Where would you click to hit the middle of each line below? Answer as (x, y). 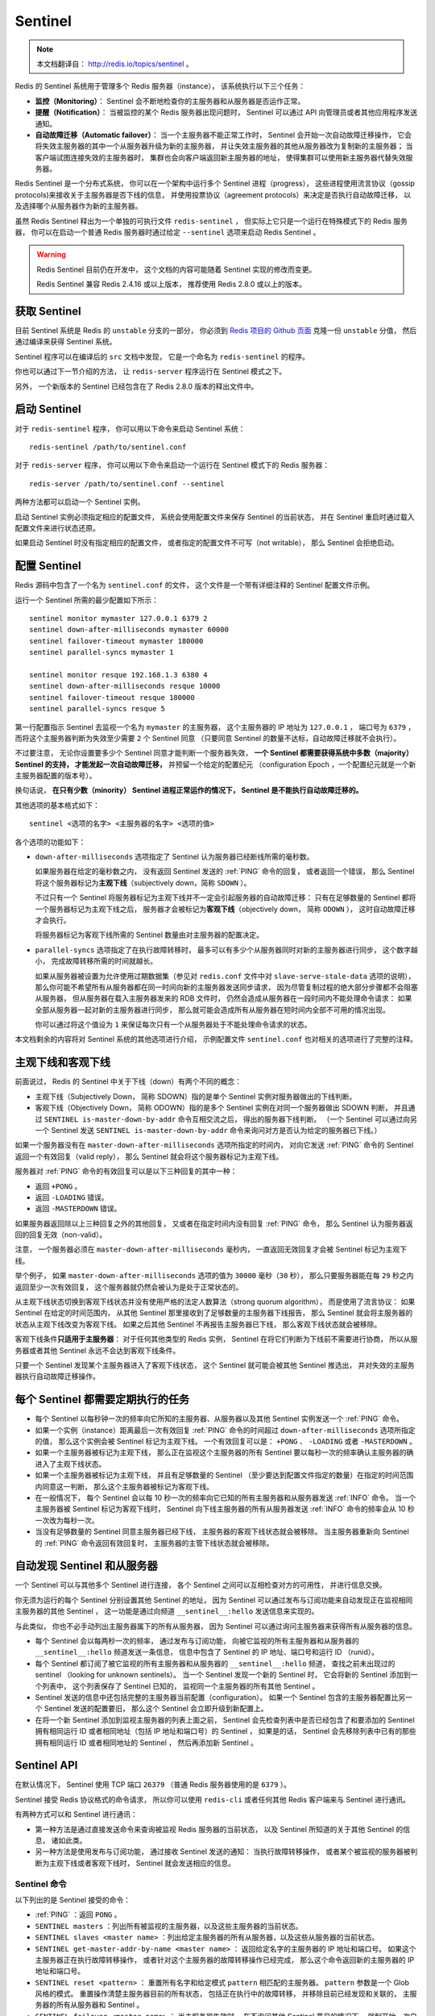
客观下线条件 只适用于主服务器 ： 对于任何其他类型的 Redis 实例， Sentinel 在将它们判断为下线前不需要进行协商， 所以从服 (216, 1339)
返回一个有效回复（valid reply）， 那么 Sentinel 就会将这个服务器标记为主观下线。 (149, 1156)
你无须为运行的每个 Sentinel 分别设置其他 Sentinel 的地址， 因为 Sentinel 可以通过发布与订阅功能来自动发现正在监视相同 (214, 1600)
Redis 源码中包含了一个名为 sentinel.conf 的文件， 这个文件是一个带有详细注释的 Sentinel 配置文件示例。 (195, 585)
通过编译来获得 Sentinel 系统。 (66, 342)
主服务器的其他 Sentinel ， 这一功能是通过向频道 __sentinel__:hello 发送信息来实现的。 (167, 1611)
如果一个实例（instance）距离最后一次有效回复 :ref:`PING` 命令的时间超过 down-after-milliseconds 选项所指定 (225, 1430)
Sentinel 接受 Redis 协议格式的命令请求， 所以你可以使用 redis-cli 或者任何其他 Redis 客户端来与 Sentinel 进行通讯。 (213, 1799)
